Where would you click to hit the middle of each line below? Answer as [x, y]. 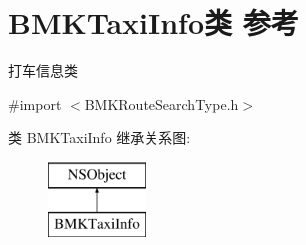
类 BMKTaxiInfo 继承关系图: [99, 137]
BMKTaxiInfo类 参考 [153, 22]
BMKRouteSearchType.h [161, 103]
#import [35, 103]
